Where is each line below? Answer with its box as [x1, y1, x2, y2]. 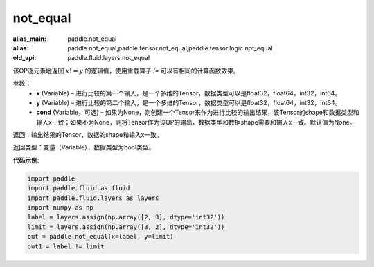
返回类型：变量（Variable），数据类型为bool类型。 [12, 143, 155, 151]
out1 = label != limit [27, 242, 105, 250]
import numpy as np [27, 204, 93, 211]
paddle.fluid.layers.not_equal [67, 54, 150, 62]
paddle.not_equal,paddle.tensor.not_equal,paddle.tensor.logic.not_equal [67, 44, 273, 52]
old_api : [12, 54, 37, 62]
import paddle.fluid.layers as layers [27, 194, 159, 202]
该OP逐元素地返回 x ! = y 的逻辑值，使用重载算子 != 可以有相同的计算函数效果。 [12, 66, 240, 75]
